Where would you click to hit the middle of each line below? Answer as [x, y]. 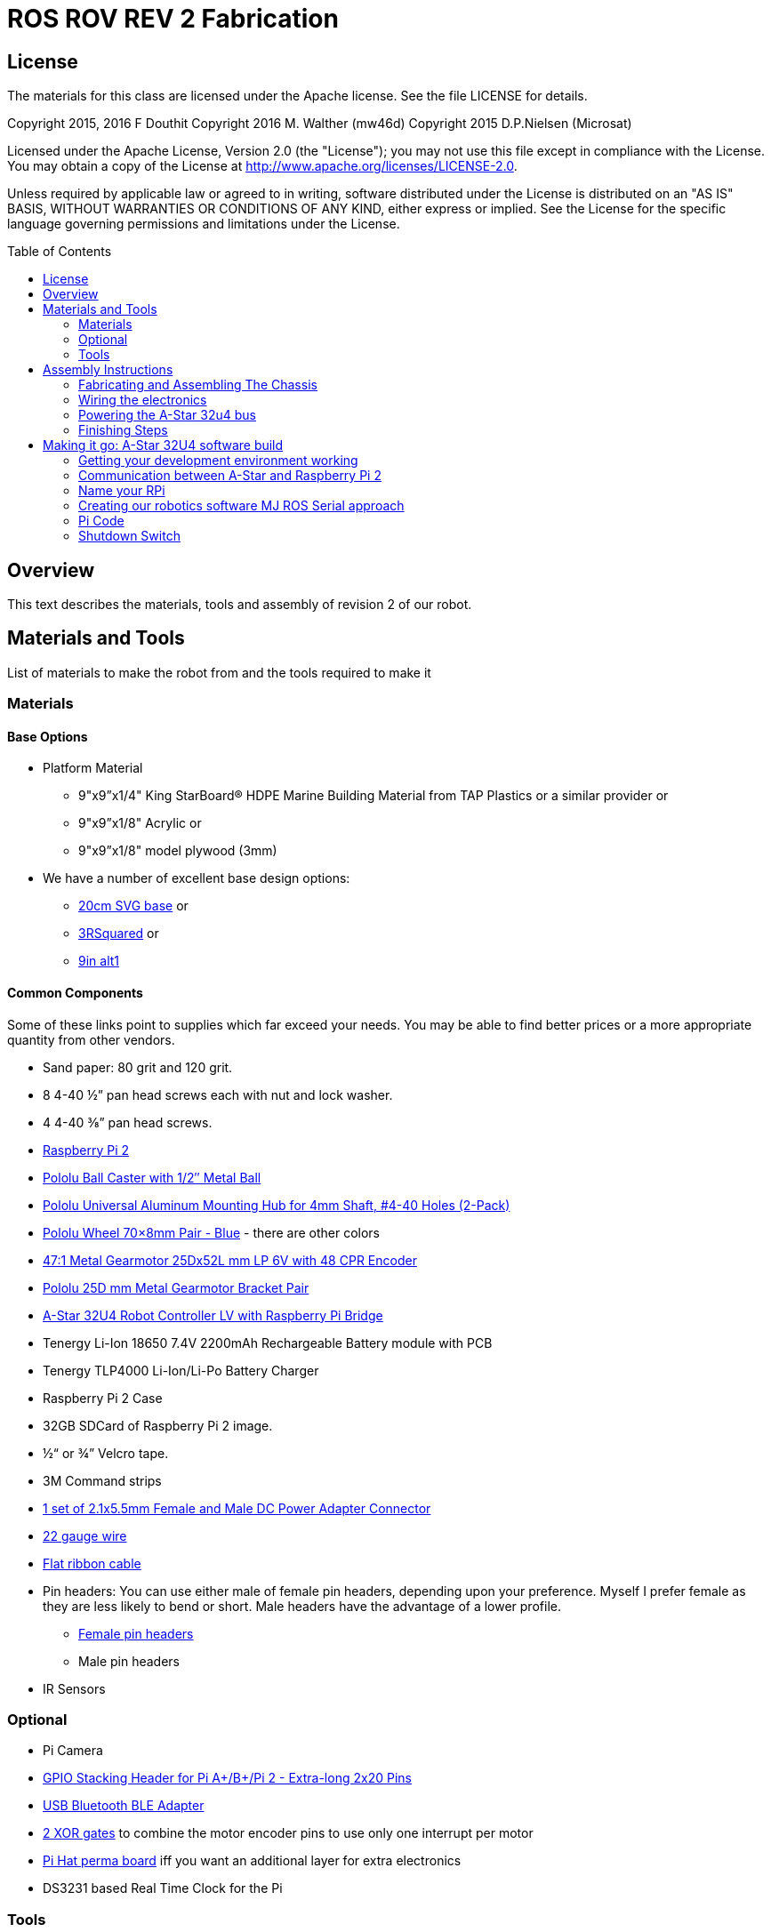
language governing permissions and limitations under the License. [204, 224]
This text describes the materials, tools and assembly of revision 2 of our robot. [240, 605]
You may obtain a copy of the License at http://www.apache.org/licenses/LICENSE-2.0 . [262, 166]
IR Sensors [74, 1688]
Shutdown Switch [129, 536]
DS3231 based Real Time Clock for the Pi [163, 1888]
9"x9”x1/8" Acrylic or [140, 823]
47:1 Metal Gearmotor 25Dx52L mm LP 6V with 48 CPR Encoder [230, 1260]
